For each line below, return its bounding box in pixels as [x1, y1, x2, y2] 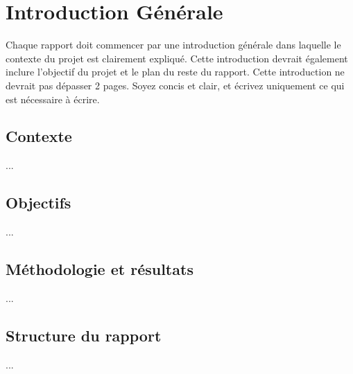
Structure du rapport [6, 324, 162, 346]
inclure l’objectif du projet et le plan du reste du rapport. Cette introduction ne [6, 64, 345, 79]
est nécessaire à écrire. [6, 91, 100, 106]
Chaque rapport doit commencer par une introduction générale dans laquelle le [6, 37, 341, 52]
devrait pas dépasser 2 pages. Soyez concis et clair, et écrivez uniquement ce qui [6, 78, 345, 92]
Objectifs [6, 192, 71, 213]
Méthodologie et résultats [6, 258, 193, 280]
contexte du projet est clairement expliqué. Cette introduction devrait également [6, 51, 348, 65]
